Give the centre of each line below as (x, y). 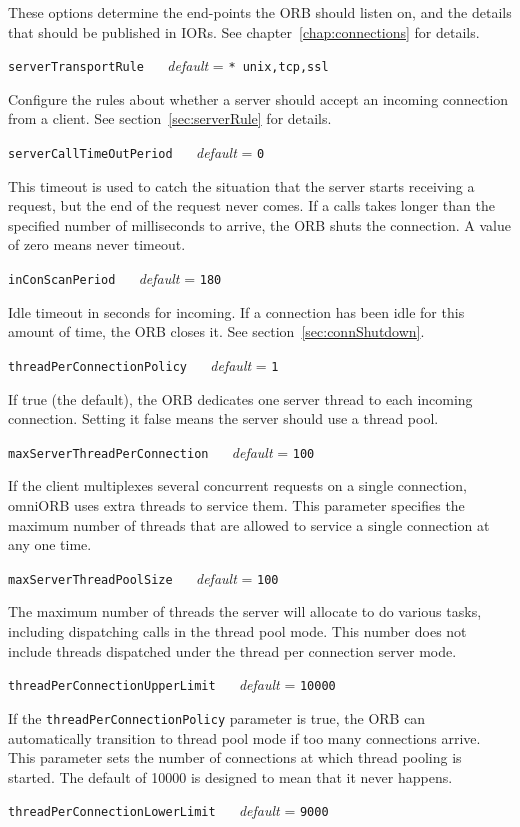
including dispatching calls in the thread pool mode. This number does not (237, 631)
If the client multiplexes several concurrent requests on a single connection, (238, 485)
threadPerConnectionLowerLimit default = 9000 (168, 810)
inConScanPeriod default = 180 (115, 278)
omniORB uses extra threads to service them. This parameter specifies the (236, 505)
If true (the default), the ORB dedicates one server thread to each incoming (240, 398)
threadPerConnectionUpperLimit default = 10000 (172, 684)
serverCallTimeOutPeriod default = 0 (136, 152)
